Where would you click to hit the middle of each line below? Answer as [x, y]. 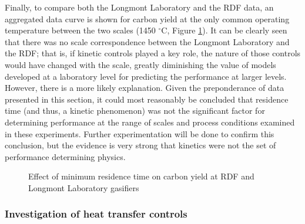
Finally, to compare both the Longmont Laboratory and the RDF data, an [139, 7]
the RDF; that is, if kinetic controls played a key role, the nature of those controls [153, 53]
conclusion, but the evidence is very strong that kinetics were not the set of [140, 145]
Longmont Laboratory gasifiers [84, 187]
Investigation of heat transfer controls [96, 214]
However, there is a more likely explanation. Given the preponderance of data [145, 88]
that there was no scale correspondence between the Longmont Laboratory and [147, 41]
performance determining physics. [65, 156]
